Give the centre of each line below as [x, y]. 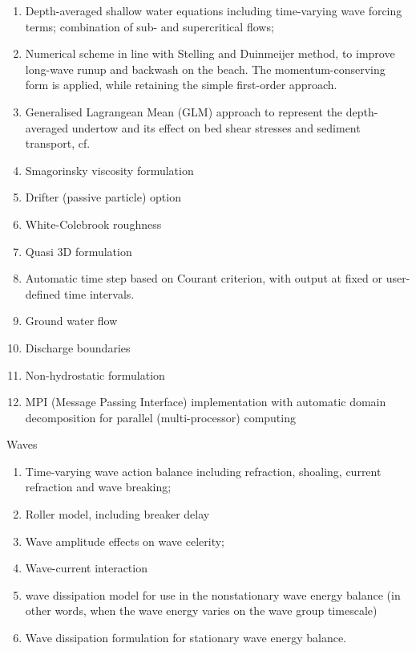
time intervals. [99, 293]
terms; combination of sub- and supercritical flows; [149, 26]
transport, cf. [58, 143]
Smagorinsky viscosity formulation [109, 170]
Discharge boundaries [78, 347]
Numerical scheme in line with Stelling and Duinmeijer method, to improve [210, 53]
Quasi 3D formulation [79, 251]
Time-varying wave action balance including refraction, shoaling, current [203, 471]
